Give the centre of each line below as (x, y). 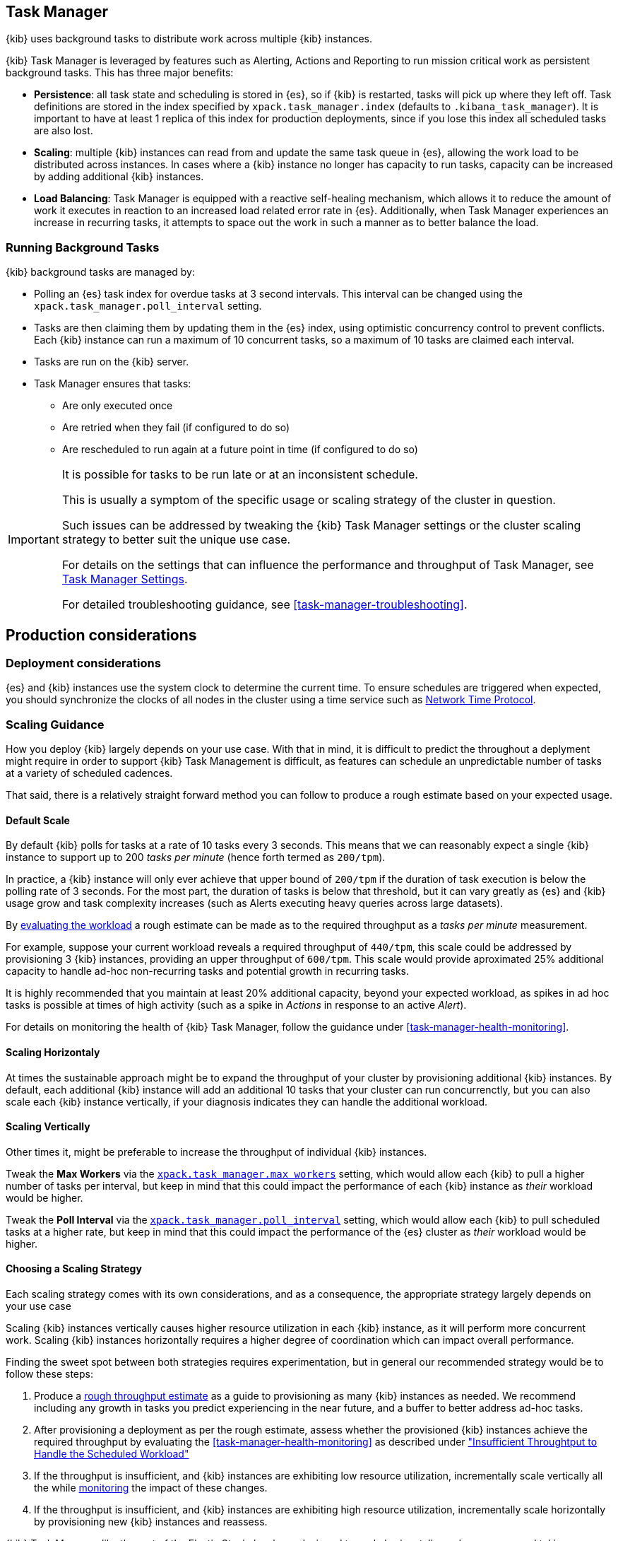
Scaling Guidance (55, 724)
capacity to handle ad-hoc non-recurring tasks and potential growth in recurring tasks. (208, 971)
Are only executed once (118, 406)
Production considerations (101, 635)
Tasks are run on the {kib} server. (112, 362)
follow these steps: (49, 1374)
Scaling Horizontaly (53, 1052)
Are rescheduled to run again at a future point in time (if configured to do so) (240, 450)
